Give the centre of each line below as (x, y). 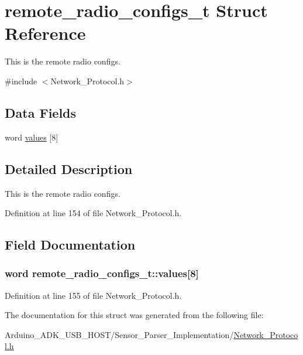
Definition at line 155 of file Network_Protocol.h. (93, 295)
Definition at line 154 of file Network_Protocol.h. (93, 213)
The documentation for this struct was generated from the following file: (134, 315)
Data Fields (41, 112)
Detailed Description (69, 168)
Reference (45, 33)
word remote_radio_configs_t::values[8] (102, 273)
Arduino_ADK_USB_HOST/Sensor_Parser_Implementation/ (119, 334)
